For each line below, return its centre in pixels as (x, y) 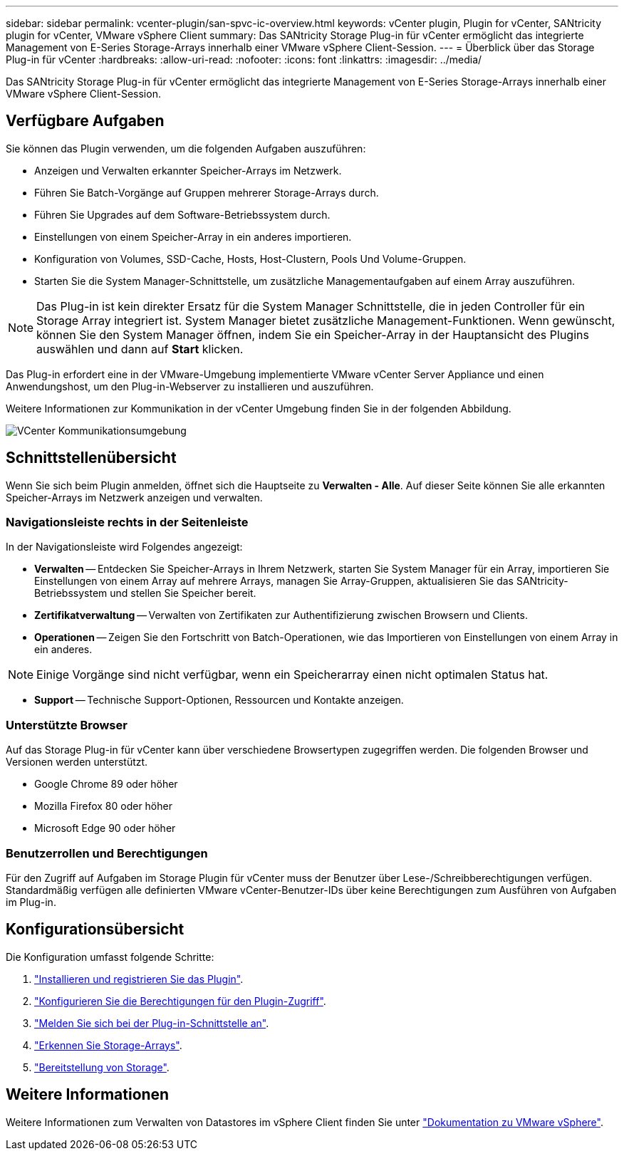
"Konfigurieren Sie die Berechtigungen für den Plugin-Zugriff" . (180, 1001)
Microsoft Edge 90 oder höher (105, 828)
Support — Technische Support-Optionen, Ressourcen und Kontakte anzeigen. (219, 700)
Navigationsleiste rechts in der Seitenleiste (127, 522)
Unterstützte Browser (67, 725)
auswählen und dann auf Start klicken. (140, 349)
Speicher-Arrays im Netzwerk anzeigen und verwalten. (134, 497)
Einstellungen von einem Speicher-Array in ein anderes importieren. (193, 236)
